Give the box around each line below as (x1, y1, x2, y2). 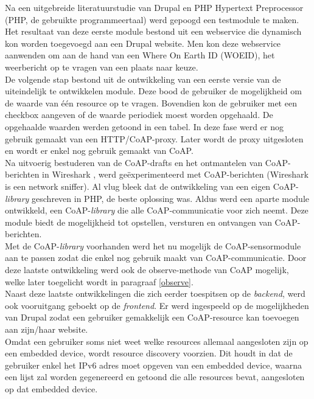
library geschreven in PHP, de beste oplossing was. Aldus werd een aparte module (5, 192, 309, 204)
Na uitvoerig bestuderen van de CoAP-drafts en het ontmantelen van (5, 156, 263, 168)
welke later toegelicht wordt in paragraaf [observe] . (5, 275, 194, 288)
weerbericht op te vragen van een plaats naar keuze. (5, 60, 198, 73)
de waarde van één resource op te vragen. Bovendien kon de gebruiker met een (5, 96, 297, 109)
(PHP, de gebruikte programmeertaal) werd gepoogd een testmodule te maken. (5, 13, 299, 26)
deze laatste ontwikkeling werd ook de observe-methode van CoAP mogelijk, (5, 263, 289, 276)
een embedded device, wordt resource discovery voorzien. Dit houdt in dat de (5, 347, 293, 359)
